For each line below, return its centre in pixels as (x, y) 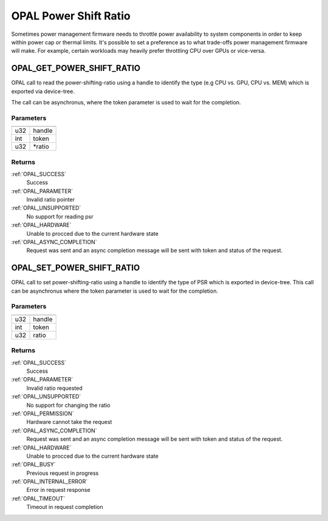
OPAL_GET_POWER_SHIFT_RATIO (76, 68)
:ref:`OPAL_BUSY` (33, 465)
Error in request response (58, 490)
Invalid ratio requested (54, 388)
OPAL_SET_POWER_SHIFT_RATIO (76, 268)
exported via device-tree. (43, 91)
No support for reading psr (60, 216)
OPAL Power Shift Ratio (71, 16)
